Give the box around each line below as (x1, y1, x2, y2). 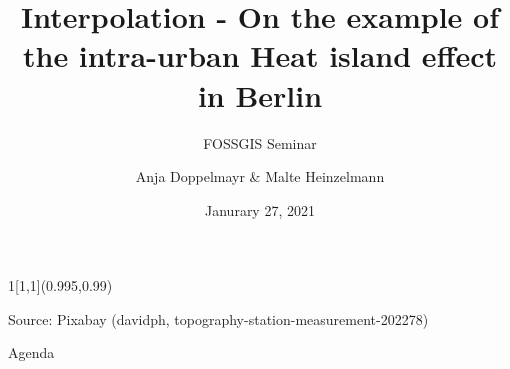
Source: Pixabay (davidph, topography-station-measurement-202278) (8, 308, 429, 329)
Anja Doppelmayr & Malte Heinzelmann (135, 166, 385, 187)
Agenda (8, 342, 55, 363)
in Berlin (197, 74, 323, 115)
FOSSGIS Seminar (203, 132, 317, 153)
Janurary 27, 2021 (205, 199, 315, 220)
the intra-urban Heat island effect (22, 35, 497, 76)
